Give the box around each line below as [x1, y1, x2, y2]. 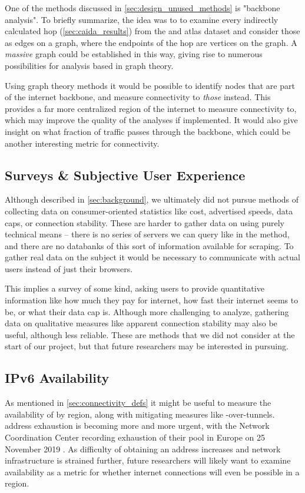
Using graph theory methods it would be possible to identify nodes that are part [5, 79, 295, 91]
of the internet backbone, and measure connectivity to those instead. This [5, 91, 271, 103]
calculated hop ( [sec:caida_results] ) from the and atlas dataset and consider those [5, 25, 300, 37]
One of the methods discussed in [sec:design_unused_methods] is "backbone [5, 2, 280, 14]
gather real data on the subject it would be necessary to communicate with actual [5, 251, 300, 263]
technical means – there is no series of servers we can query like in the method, [5, 228, 290, 240]
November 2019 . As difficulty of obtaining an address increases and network [5, 442, 281, 455]
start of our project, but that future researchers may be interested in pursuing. [5, 340, 289, 352]
